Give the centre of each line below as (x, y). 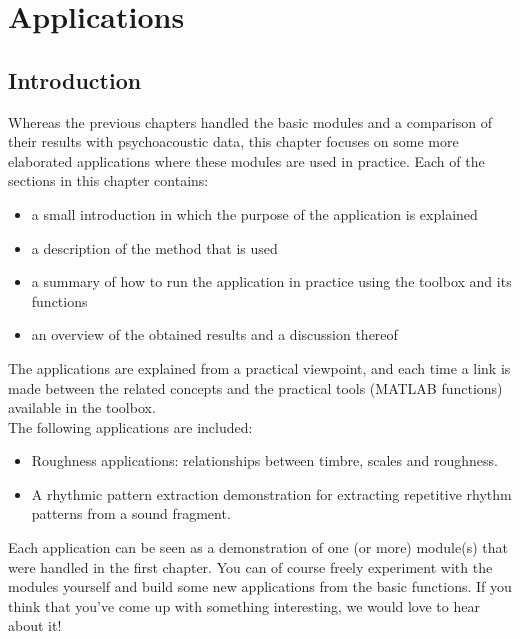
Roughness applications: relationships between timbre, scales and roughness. (264, 460)
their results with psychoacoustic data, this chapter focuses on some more (233, 141)
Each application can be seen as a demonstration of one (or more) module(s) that (258, 547)
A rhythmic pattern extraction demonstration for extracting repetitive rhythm (271, 493)
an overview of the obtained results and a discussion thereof (214, 334)
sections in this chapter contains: (108, 180)
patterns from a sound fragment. (131, 513)
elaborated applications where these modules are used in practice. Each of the (246, 160)
